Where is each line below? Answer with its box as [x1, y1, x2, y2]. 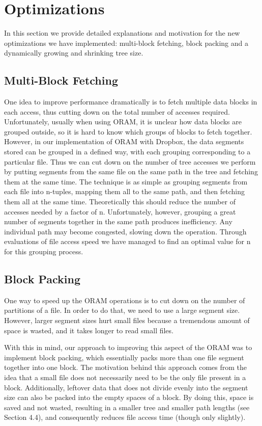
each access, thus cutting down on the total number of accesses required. [4, 106, 230, 117]
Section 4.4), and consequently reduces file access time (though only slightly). [4, 412, 246, 422]
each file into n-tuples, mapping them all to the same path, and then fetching [4, 186, 245, 197]
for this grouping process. [4, 246, 83, 257]
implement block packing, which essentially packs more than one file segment [4, 352, 244, 362]
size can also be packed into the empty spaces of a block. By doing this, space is [4, 392, 254, 403]
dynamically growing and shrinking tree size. [4, 47, 143, 58]
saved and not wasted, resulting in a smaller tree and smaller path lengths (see [4, 402, 250, 412]
